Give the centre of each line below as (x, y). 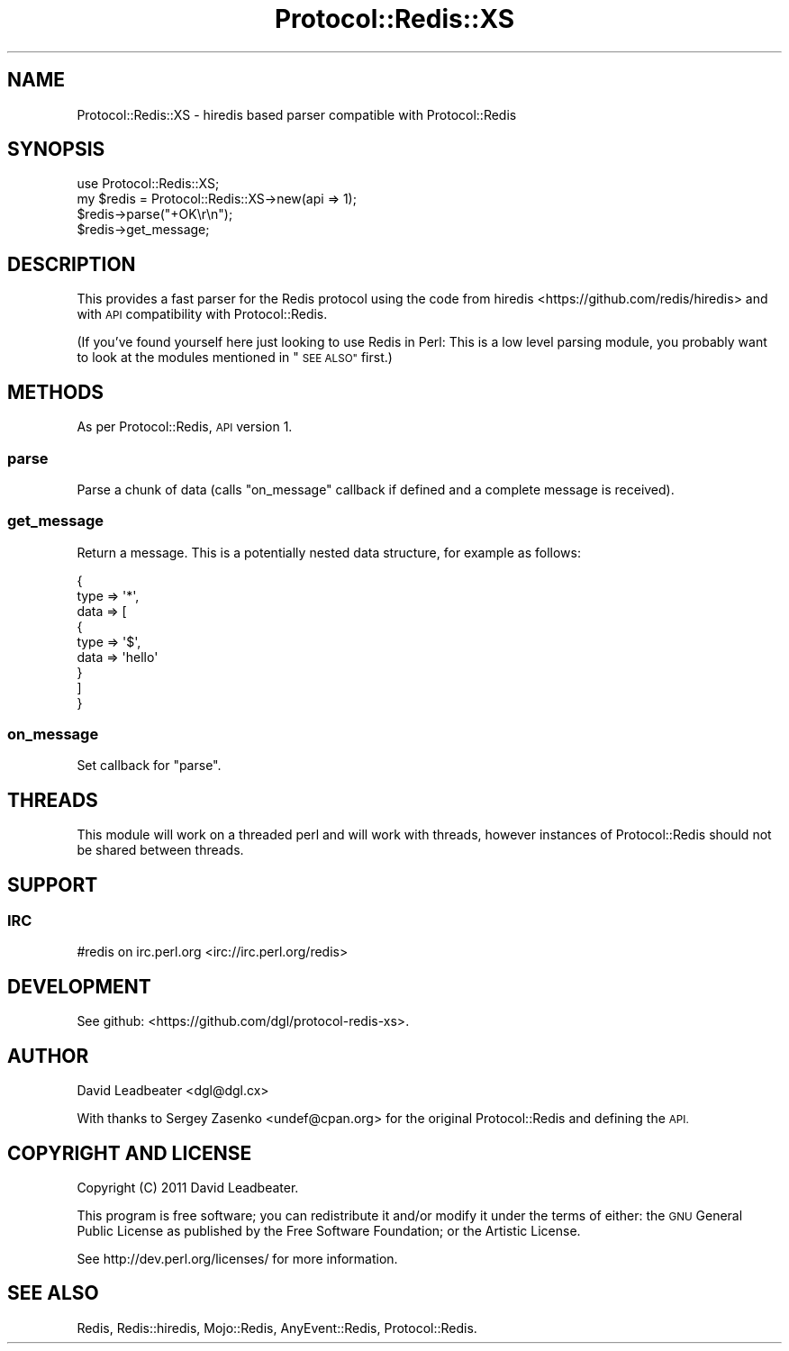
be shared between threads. (160, 850)
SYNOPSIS (56, 150)
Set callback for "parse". (149, 766)
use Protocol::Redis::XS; (148, 184)
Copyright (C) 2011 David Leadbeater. (188, 1187)
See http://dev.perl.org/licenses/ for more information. (237, 1258)
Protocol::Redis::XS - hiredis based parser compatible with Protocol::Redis (297, 114)
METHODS (56, 392)
